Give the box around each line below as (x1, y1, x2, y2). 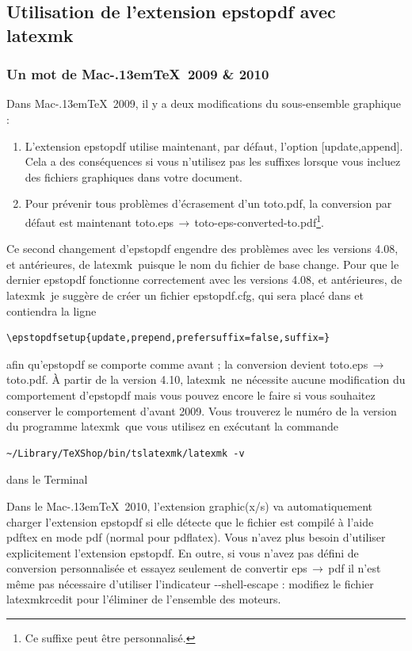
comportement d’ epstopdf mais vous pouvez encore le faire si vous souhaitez (6, 386, 376, 403)
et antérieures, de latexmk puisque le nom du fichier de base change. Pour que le (6, 255, 399, 272)
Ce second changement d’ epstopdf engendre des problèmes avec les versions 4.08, (6, 240, 399, 257)
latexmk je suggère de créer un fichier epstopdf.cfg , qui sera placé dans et (6, 286, 364, 303)
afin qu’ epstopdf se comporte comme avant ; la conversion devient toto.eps (6, 355, 368, 372)
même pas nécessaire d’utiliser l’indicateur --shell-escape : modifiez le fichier (6, 575, 374, 592)
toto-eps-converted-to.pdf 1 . (194, 211, 324, 230)
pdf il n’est (328, 560, 381, 576)
